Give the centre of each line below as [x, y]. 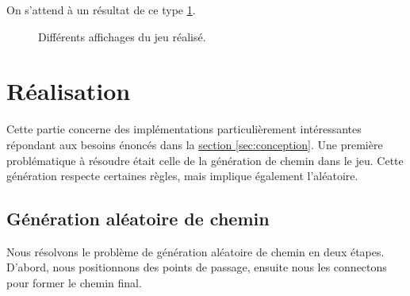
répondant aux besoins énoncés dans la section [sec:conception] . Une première [195, 144]
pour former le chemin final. [74, 283]
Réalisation [69, 91]
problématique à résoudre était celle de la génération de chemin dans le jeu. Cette [205, 160]
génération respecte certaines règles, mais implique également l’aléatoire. [182, 176]
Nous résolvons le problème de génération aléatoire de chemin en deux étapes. [195, 251]
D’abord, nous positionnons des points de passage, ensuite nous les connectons [197, 267]
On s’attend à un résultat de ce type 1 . [101, 10]
